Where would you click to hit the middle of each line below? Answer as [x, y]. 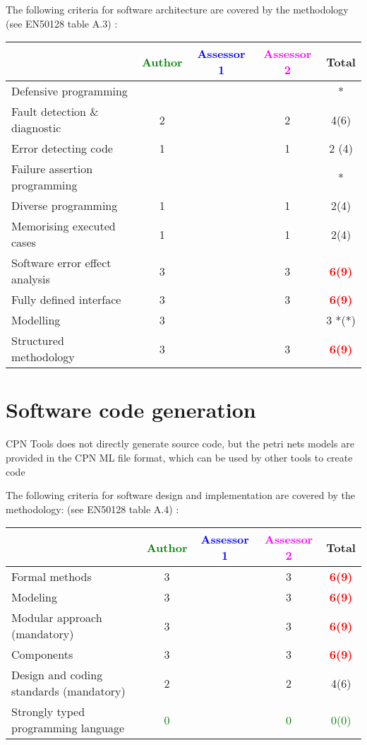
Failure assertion [52, 169]
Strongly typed [48, 712]
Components [42, 655]
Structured [38, 341]
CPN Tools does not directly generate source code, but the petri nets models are [180, 444]
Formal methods [52, 577]
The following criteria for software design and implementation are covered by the [181, 495]
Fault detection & [55, 112]
